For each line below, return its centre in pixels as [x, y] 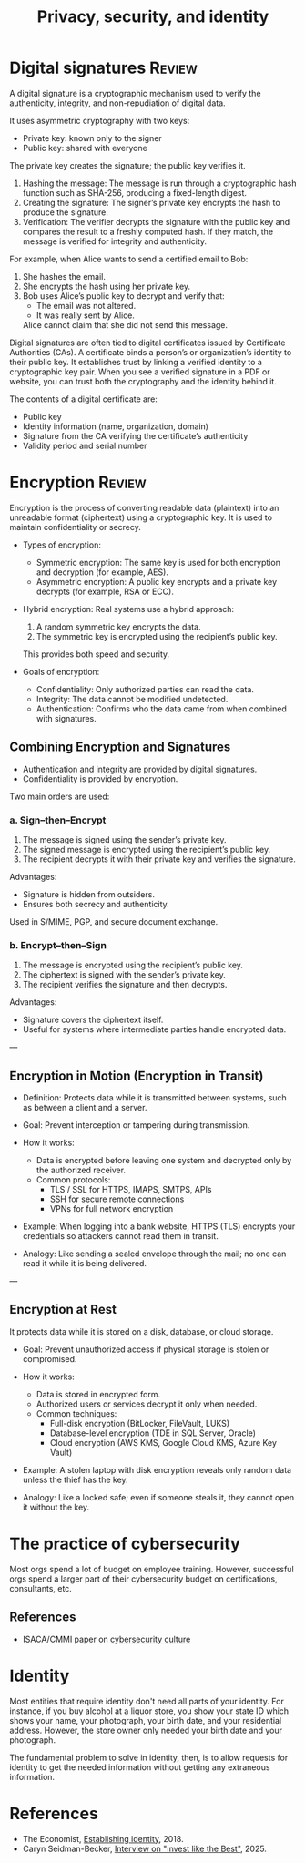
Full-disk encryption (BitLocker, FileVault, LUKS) [140, 1423]
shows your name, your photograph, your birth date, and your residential [146, 1720]
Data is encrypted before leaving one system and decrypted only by [164, 1161]
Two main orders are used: [60, 796]
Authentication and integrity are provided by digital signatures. [140, 769]
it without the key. [56, 1507]
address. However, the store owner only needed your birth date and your [146, 1730]
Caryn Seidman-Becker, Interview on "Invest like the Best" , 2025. [144, 1848]
